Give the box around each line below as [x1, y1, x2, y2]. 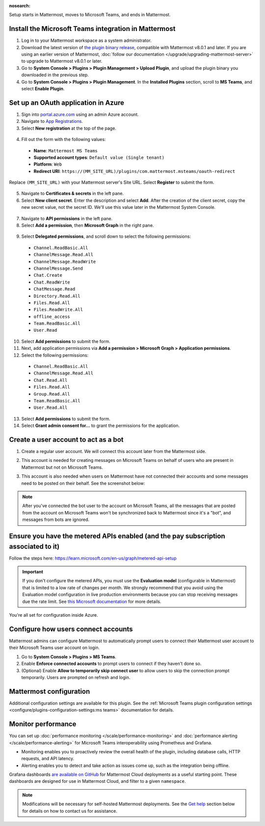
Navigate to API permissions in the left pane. [21, 215, 113, 221]
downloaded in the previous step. [21, 72, 89, 78]
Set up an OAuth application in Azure [9, 98, 125, 107]
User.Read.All [33, 405, 68, 410]
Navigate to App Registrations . [21, 118, 83, 124]
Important [22, 569, 44, 575]
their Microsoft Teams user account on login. [9, 645, 100, 651]
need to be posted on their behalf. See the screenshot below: [21, 480, 145, 486]
